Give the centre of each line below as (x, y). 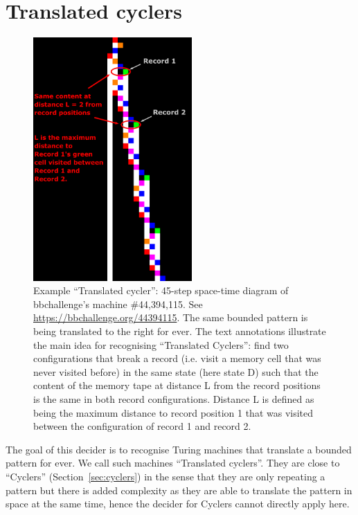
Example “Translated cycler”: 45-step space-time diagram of (161, 290)
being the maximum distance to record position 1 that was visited (173, 412)
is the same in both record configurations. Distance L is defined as (174, 398)
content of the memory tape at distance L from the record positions (177, 385)
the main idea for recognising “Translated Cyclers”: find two (161, 344)
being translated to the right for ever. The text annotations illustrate (180, 331)
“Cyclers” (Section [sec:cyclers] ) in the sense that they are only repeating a (165, 476)
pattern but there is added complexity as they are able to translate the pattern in (179, 490)
